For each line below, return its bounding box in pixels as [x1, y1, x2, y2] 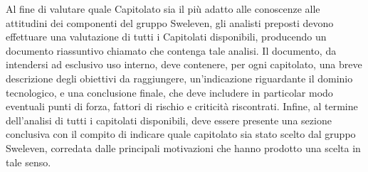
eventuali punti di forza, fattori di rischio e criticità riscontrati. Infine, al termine [6, 99, 358, 114]
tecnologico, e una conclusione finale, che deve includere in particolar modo [6, 85, 333, 100]
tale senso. [6, 154, 51, 169]
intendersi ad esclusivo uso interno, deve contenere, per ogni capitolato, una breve [6, 57, 362, 72]
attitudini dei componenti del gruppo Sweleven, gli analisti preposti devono [6, 15, 334, 30]
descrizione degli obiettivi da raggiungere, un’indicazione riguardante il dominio [6, 70, 353, 85]
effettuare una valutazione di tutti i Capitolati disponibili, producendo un [6, 29, 327, 44]
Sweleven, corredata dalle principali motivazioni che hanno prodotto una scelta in [6, 140, 361, 155]
